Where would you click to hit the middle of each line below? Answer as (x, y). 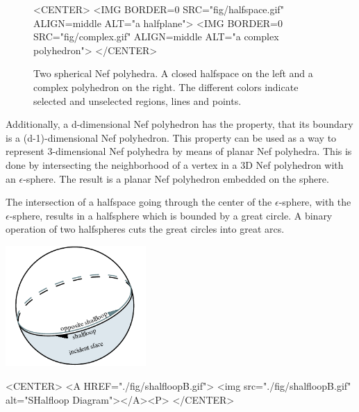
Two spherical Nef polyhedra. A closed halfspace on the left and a (173, 73)
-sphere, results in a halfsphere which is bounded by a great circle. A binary (171, 215)
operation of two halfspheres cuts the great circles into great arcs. (145, 229)
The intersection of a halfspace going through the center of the (139, 202)
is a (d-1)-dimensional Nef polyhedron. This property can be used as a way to (171, 137)
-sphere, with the (315, 202)
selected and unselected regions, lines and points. (137, 100)
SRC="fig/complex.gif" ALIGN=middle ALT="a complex (156, 36)
